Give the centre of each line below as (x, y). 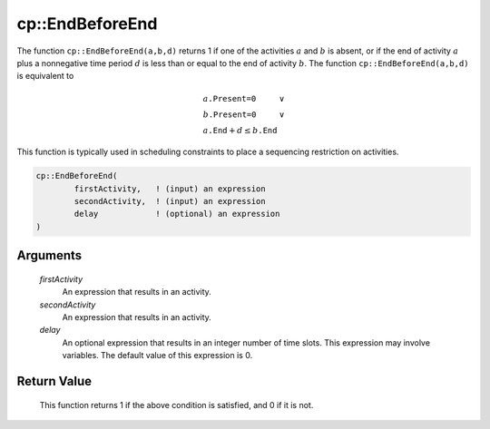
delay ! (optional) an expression (177, 214)
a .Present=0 (230, 98)
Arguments (49, 255)
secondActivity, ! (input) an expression (170, 201)
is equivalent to (45, 76)
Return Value (54, 381)
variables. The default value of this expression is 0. (157, 356)
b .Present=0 (230, 114)
